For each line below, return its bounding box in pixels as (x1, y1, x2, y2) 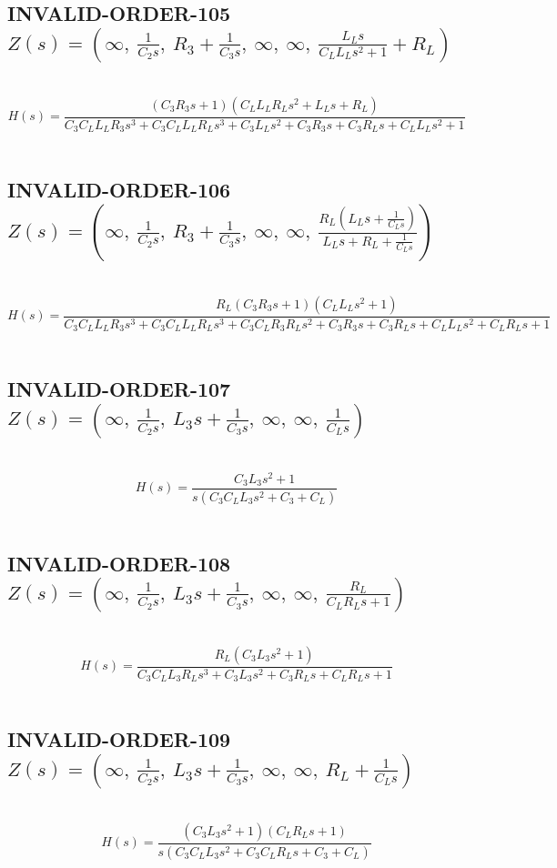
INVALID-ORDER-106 (7, 176, 231, 204)
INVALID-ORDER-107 (7, 375, 231, 403)
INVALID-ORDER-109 (7, 725, 231, 753)
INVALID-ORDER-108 (7, 549, 231, 577)
